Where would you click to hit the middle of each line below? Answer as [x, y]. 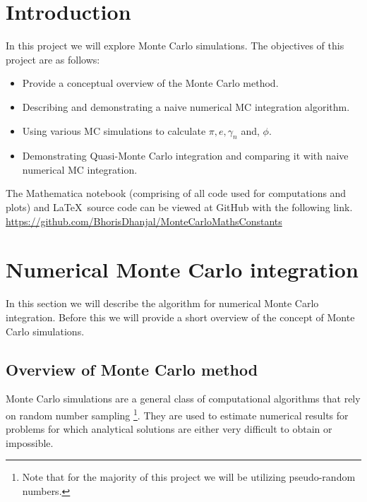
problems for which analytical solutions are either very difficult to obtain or [169, 429]
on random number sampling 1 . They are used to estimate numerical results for [177, 414]
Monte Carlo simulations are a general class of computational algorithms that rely [183, 399]
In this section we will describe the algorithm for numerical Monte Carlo [162, 303]
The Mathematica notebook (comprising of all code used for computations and [176, 193]
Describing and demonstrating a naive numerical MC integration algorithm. [186, 106]
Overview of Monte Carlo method [132, 369]
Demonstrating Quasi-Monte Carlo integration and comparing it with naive [185, 156]
